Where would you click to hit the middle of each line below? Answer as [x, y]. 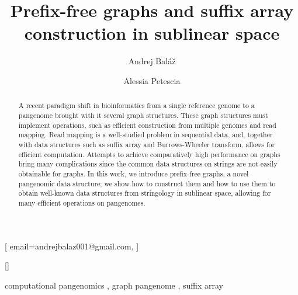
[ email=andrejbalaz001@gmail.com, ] [72, 246]
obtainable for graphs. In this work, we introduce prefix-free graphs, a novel [134, 173]
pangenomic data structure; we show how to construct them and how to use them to [147, 183]
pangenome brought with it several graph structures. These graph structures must [143, 115]
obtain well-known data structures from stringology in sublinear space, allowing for [145, 193]
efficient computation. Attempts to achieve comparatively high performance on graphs [149, 154]
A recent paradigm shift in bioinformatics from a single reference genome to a [136, 105]
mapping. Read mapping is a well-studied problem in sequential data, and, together [145, 135]
